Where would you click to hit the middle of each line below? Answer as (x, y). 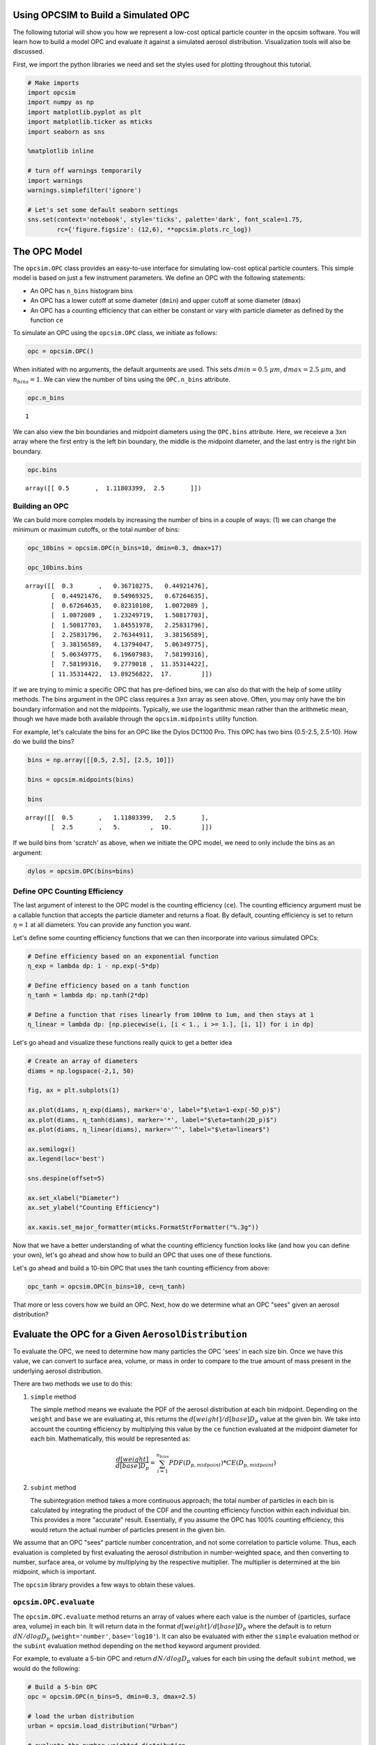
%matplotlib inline (61, 151)
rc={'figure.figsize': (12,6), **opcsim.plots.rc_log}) (154, 229)
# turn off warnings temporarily (85, 171)
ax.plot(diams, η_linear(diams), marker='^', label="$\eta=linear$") (149, 1130)
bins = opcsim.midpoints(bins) (81, 779)
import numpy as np (61, 102)
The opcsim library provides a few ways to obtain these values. (104, 1584)
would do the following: (46, 1668)
